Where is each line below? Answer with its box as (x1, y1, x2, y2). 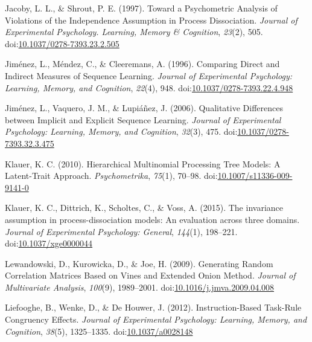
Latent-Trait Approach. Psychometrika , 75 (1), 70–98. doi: (5, 169, 218, 182)
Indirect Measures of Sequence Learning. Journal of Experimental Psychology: (5, 69, 293, 82)
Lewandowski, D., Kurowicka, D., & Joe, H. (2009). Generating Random (5, 257, 273, 269)
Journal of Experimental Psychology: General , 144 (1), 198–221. (5, 225, 238, 237)
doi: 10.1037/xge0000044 (5, 237, 93, 250)
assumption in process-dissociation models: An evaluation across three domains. (5, 213, 300, 225)
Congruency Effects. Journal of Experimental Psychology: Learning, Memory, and (5, 313, 307, 326)
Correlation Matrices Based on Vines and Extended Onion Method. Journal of (5, 269, 296, 282)
